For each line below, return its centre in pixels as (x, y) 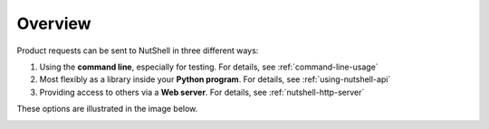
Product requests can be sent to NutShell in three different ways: (138, 51)
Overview (54, 23)
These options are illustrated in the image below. (107, 109)
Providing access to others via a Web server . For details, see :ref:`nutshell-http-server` (202, 92)
